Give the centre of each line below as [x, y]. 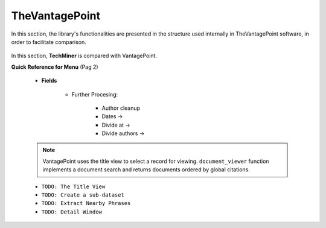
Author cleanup [121, 108]
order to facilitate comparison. [49, 42]
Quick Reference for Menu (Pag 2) [55, 67]
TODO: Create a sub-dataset [83, 195]
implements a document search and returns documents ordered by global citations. [146, 169]
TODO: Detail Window [72, 212]
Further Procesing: [94, 94]
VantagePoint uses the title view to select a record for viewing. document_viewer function [156, 161]
